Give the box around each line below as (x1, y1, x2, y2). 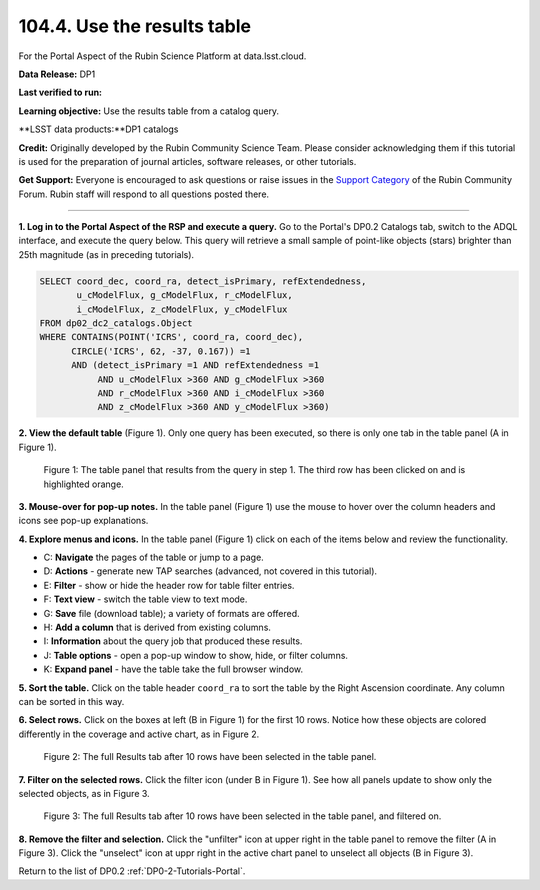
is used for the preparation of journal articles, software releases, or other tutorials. (18, 155, 357, 167)
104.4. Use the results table (18, 15, 252, 37)
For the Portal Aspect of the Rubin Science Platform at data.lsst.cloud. (18, 50, 307, 62)
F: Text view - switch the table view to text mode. (43, 593, 248, 605)
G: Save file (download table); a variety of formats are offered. (43, 607, 300, 619)
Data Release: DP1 (18, 68, 96, 80)
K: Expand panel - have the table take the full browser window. (43, 663, 304, 675)
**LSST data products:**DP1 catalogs (18, 123, 179, 135)
